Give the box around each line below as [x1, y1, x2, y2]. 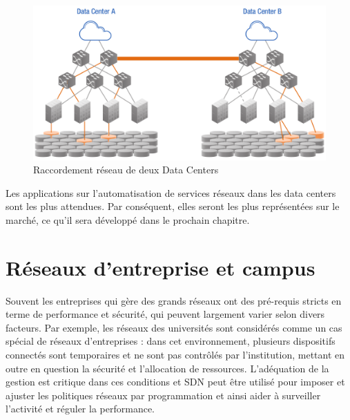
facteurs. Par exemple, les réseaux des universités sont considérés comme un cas [6, 320, 342, 334]
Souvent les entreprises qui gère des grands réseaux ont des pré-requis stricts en [6, 293, 342, 307]
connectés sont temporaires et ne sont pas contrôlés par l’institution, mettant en [6, 347, 345, 362]
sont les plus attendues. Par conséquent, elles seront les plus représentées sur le [6, 199, 340, 213]
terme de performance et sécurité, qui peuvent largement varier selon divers [6, 307, 325, 321]
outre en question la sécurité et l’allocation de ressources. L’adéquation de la [6, 361, 329, 375]
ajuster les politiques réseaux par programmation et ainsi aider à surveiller [6, 388, 321, 402]
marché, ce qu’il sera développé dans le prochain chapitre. [6, 212, 250, 227]
